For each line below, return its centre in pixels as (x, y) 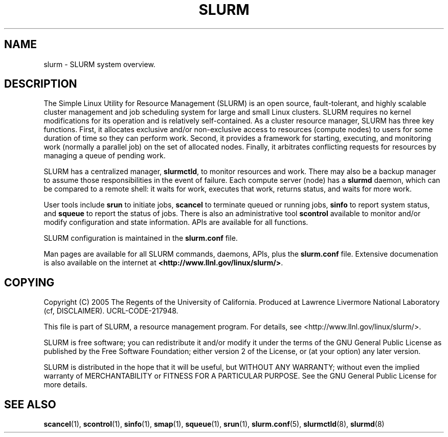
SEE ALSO (30, 404)
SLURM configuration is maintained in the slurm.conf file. (141, 238)
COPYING (29, 282)
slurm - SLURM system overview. (99, 64)
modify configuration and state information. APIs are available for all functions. (176, 222)
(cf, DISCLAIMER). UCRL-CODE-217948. (111, 311)
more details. (65, 385)
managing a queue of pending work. (105, 156)
